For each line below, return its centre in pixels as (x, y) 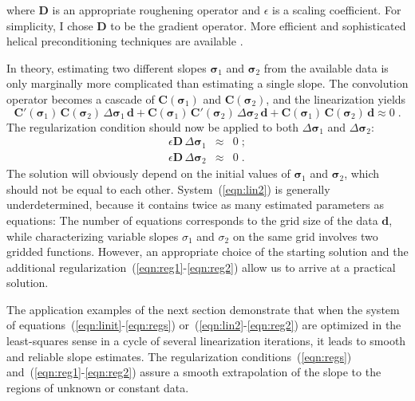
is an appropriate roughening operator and (156, 10)
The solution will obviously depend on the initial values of (148, 173)
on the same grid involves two (305, 236)
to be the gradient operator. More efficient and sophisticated (258, 25)
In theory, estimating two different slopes (107, 67)
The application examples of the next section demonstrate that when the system (203, 309)
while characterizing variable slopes (93, 236)
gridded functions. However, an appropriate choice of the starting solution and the (207, 252)
